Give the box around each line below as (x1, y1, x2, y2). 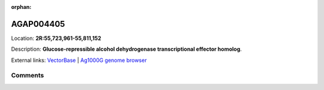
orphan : (11, 4, 32, 10)
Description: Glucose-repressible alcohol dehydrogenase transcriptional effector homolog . (11, 45, 242, 53)
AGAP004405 (11, 18, 65, 29)
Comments (11, 72, 44, 80)
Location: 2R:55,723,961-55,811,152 (11, 35, 101, 42)
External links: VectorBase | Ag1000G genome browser (11, 57, 147, 64)
